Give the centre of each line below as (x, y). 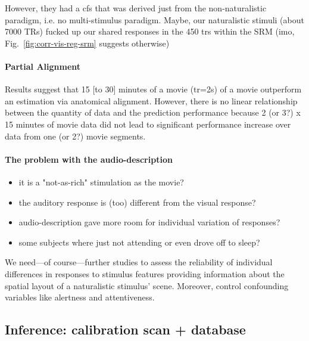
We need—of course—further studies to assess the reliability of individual (139, 262)
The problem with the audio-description (89, 159)
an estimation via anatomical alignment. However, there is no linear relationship (151, 100)
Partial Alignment (43, 66)
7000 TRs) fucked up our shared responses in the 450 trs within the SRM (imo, (150, 31)
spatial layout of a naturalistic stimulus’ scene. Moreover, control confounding (147, 285)
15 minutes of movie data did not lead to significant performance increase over (148, 124)
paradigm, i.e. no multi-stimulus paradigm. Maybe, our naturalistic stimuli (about (154, 19)
